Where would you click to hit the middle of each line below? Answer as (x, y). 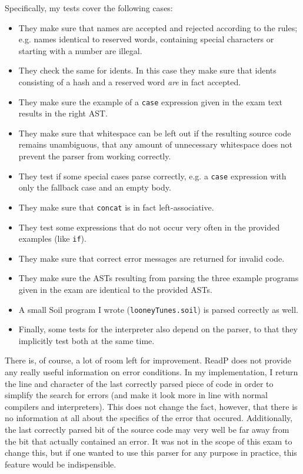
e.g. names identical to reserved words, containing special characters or (146, 39)
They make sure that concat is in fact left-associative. (116, 207)
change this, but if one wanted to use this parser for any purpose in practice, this (151, 453)
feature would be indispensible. (61, 464)
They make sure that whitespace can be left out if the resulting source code (155, 133)
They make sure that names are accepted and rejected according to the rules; (158, 27)
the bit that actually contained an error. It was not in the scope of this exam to (149, 441)
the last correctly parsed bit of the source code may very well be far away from (147, 429)
